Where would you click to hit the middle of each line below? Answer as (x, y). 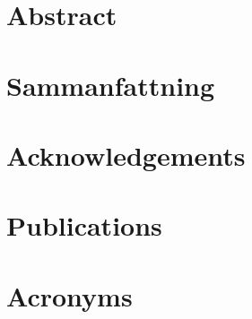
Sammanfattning (111, 85)
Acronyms (70, 295)
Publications (84, 225)
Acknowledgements (126, 155)
